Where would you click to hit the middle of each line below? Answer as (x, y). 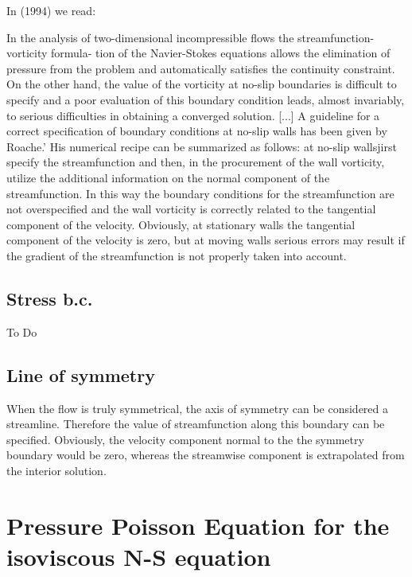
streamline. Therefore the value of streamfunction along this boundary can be (196, 424)
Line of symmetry (81, 374)
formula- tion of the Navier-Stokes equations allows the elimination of (221, 53)
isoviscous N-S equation (139, 556)
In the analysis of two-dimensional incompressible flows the (150, 37)
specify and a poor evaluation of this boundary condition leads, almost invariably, (206, 99)
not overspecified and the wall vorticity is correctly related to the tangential (191, 209)
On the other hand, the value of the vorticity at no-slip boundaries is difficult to (202, 84)
